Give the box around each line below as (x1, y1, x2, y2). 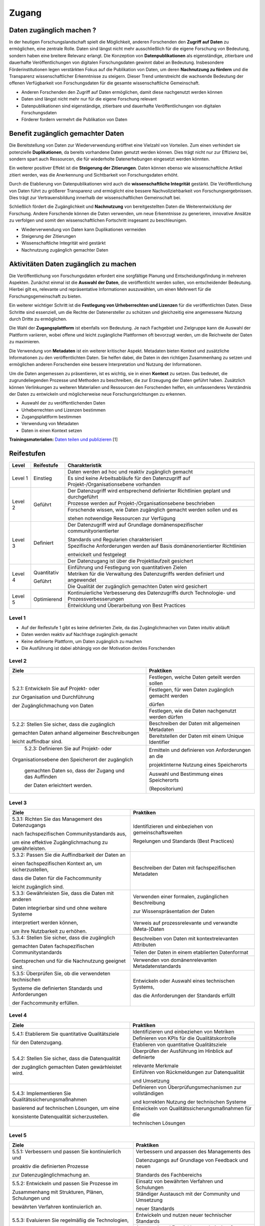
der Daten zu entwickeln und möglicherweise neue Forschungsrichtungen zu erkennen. (9, 391, 186, 397)
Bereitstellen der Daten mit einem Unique (149, 733, 244, 740)
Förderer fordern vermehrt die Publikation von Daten (21, 117, 128, 123)
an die (149, 753, 163, 760)
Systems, (132, 983, 155, 990)
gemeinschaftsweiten (132, 829, 183, 836)
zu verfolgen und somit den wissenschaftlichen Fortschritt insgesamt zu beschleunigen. (9, 217, 187, 223)
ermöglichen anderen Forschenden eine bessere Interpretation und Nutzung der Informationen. (9, 361, 202, 367)
